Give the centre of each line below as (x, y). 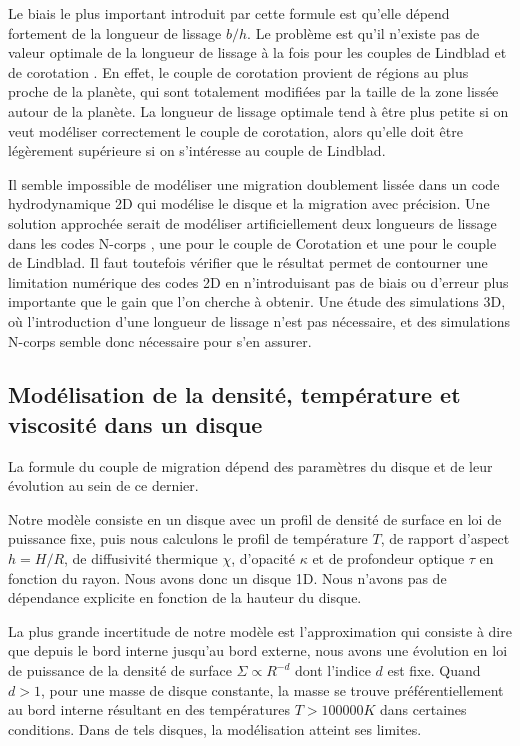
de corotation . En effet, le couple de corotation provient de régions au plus (238, 71)
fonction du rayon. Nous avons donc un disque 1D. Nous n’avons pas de (227, 577)
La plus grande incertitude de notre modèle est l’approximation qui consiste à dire (260, 630)
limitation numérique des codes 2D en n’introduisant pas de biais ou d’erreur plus (258, 281)
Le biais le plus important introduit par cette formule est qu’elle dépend (229, 13)
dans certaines (423, 709)
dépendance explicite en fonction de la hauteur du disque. (185, 597)
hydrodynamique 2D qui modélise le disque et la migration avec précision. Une (249, 203)
